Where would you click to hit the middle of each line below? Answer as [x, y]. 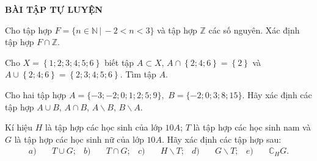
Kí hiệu [19, 127]
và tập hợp [177, 30]
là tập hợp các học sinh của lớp [104, 127]
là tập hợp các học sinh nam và [252, 127]
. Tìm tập [138, 74]
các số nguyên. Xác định [254, 30]
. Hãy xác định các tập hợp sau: [221, 139]
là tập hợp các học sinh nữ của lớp [79, 139]
